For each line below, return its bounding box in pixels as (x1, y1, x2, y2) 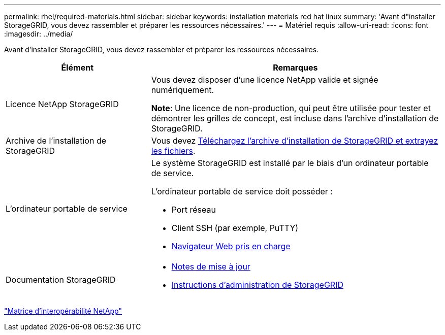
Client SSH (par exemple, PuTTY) (171, 223, 299, 233)
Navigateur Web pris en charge (171, 241, 291, 251)
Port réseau (171, 205, 216, 215)
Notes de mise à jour (171, 261, 250, 272)
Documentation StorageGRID (6, 275, 116, 285)
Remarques (273, 62, 318, 73)
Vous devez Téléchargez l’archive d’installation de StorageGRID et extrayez (151, 136, 438, 146)
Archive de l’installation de (6, 136, 107, 146)
